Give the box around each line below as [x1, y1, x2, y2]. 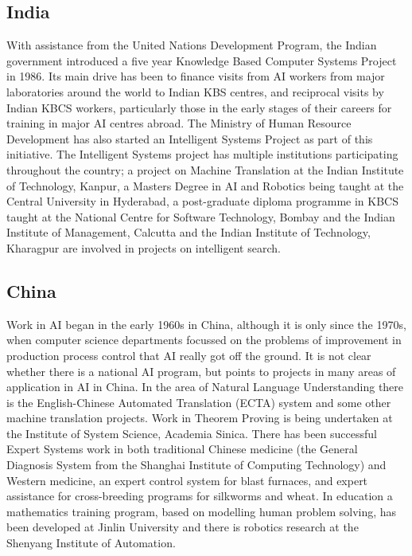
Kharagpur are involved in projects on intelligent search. [6, 239, 281, 256]
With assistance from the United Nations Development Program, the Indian [6, 37, 377, 53]
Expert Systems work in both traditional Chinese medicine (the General [6, 440, 358, 457]
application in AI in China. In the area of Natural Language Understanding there [6, 378, 404, 395]
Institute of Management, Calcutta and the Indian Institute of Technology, [6, 224, 371, 241]
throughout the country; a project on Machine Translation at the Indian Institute [6, 161, 404, 178]
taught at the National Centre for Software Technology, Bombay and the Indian [6, 208, 395, 225]
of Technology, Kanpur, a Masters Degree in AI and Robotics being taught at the [6, 177, 404, 194]
